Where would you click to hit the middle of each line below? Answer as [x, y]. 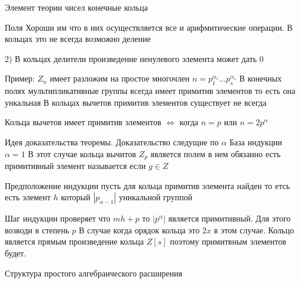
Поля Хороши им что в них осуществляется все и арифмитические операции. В [149, 27]
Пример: [20, 78]
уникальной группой [155, 197]
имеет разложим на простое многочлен [120, 78]
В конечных [260, 78]
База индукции [256, 141]
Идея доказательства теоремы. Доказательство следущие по [112, 141]
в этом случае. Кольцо [254, 230]
